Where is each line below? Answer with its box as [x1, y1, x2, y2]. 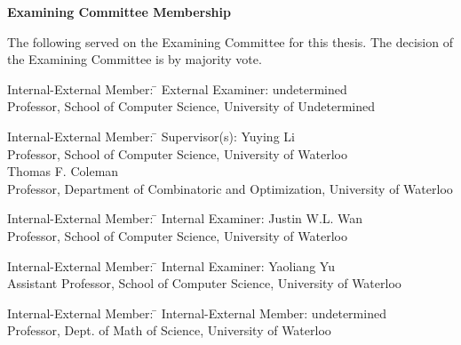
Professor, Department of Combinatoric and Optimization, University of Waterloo [7, 179, 453, 197]
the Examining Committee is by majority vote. [7, 50, 262, 68]
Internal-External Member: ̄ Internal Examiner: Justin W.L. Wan [7, 209, 363, 228]
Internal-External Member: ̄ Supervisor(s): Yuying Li [7, 126, 295, 145]
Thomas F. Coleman [7, 162, 119, 181]
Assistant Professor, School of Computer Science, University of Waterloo [7, 274, 401, 293]
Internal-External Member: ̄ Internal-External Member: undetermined [7, 303, 386, 322]
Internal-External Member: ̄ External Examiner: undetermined [7, 79, 347, 98]
